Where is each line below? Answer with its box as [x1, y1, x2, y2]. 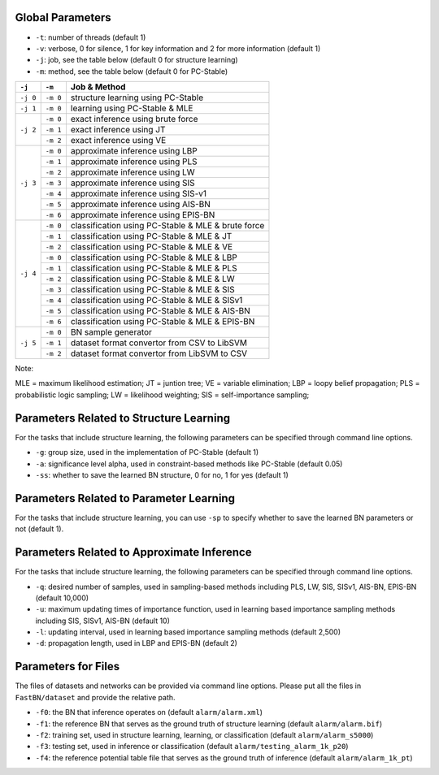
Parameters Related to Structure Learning [15, 411, 231, 425]
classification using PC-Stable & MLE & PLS [70, 262, 237, 274]
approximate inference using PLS [70, 156, 198, 167]
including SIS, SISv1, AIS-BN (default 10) [35, 616, 171, 626]
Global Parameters [15, 11, 111, 24]
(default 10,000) [35, 593, 89, 603]
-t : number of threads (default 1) [35, 32, 146, 42]
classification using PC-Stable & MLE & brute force [70, 220, 265, 232]
